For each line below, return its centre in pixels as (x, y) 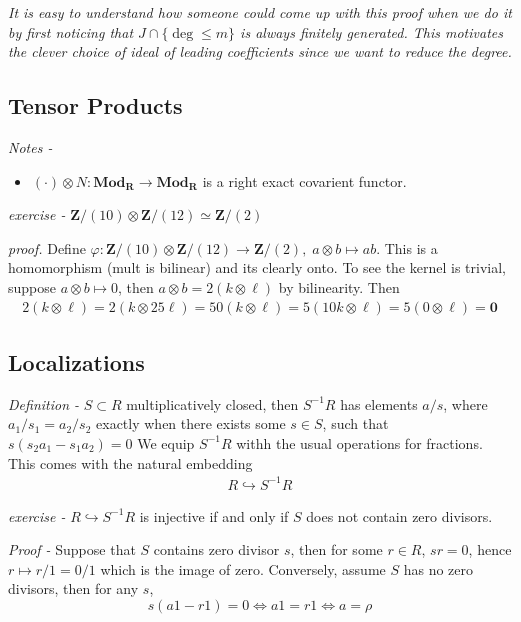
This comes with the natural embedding (130, 462)
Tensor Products (95, 105)
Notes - (30, 146)
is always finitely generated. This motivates (371, 31)
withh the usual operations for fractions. (359, 442)
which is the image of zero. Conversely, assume (243, 568)
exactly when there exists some (191, 423)
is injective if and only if (214, 515)
